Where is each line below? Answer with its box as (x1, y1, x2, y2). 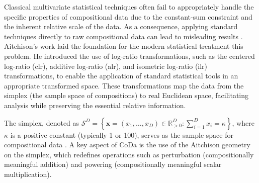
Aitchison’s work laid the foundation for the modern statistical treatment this (4, 41, 243, 51)
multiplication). (4, 168, 52, 179)
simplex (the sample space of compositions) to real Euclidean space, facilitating (4, 90, 249, 101)
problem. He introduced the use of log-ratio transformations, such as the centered (4, 50, 255, 61)
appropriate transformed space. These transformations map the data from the (4, 80, 244, 90)
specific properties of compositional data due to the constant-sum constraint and (4, 11, 252, 22)
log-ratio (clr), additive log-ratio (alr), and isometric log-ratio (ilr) (4, 60, 208, 71)
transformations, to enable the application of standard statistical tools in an (4, 70, 238, 81)
